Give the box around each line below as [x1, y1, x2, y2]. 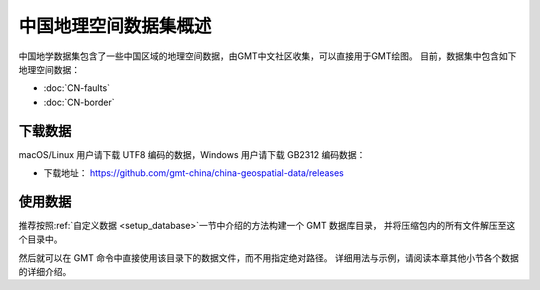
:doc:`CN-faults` [43, 82, 110, 94]
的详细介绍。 [18, 266, 72, 278]
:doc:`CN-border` [43, 96, 115, 108]
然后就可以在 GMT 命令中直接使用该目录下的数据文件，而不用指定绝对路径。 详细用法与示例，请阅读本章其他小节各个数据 [18, 251, 519, 264]
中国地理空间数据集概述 [18, 15, 212, 37]
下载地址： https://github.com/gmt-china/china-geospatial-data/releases [43, 167, 345, 179]
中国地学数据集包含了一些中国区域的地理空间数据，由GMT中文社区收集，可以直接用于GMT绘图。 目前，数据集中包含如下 [18, 50, 517, 62]
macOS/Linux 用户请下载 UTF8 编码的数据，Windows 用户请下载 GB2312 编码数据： [18, 148, 366, 160]
